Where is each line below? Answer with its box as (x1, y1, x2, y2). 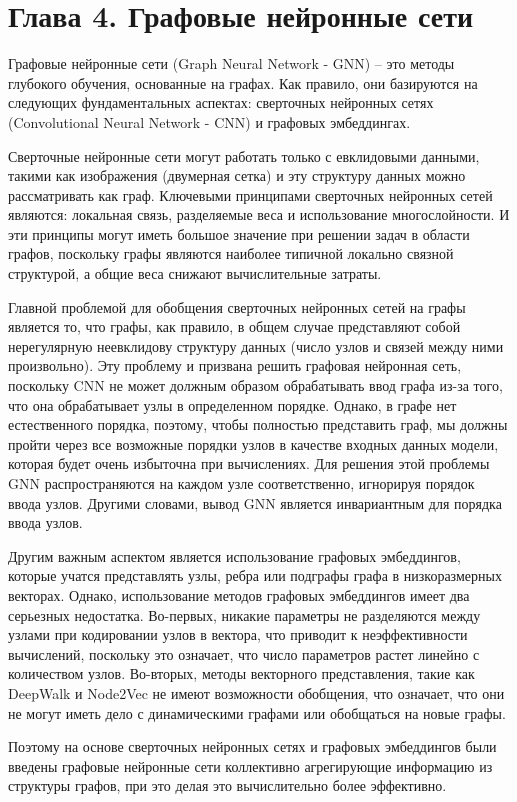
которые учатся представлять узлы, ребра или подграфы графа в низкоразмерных (8, 565, 502, 586)
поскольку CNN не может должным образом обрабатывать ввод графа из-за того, (8, 375, 503, 396)
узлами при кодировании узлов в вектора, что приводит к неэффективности (8, 624, 468, 645)
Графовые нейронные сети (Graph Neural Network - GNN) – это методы (8, 53, 455, 74)
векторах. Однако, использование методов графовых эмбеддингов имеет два (8, 584, 470, 605)
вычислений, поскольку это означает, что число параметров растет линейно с (8, 643, 480, 664)
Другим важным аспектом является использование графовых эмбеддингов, (8, 545, 461, 566)
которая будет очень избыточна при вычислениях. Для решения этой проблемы (8, 453, 490, 474)
